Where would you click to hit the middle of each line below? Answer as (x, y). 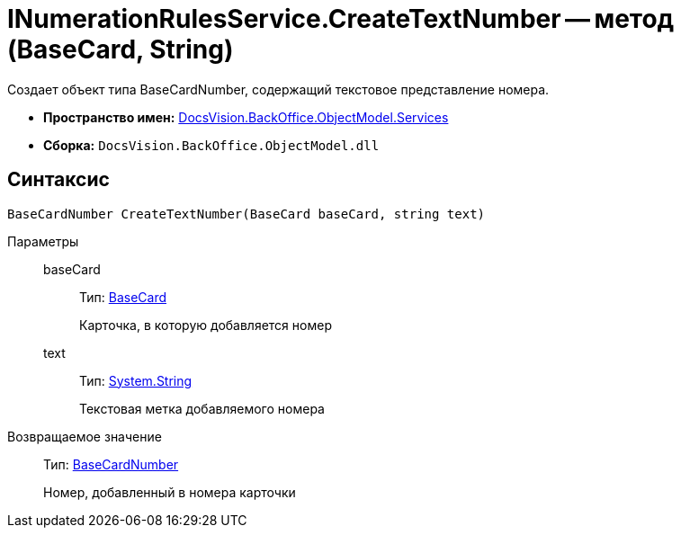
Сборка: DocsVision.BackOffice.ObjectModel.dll (211, 145)
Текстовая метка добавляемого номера (202, 408)
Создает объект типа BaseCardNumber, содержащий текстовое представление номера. (278, 89)
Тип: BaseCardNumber (111, 464)
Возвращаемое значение (85, 436)
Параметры (43, 241)
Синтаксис (58, 180)
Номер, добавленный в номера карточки (170, 492)
